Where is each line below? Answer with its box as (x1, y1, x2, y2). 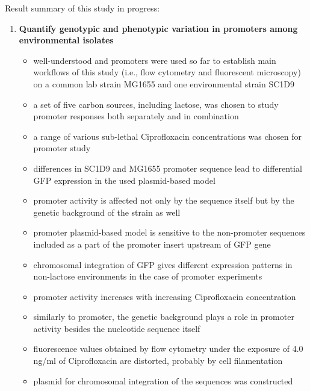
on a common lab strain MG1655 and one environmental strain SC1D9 (33, 77, 295, 90)
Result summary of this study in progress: (5, 2, 160, 14)
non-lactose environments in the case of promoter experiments (33, 270, 262, 283)
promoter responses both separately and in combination (33, 110, 239, 122)
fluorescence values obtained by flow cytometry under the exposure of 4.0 (33, 342, 303, 355)
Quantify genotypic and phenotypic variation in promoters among (19, 22, 298, 34)
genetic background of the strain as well (33, 205, 181, 218)
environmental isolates (19, 34, 114, 46)
